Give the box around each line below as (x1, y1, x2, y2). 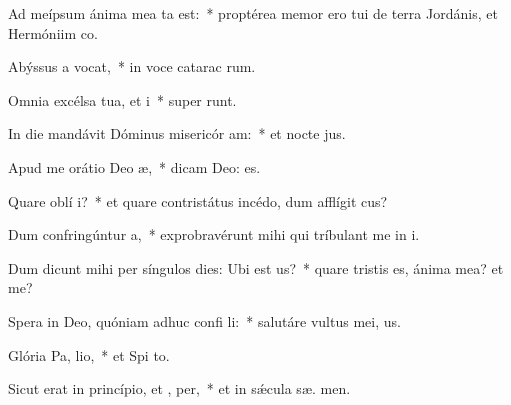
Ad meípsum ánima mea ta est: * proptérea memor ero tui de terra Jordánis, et (8, 3, 498, 23)
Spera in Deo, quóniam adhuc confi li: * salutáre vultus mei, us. (8, 310, 401, 331)
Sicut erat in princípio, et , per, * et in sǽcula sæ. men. (8, 378, 351, 399)
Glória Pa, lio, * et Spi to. (8, 344, 170, 365)
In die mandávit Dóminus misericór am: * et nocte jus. (8, 123, 346, 144)
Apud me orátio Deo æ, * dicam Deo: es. (8, 156, 261, 177)
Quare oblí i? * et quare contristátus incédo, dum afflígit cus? (8, 190, 388, 211)
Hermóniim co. (8, 22, 98, 43)
